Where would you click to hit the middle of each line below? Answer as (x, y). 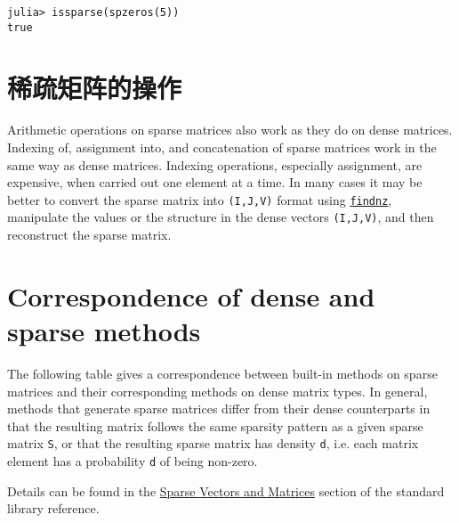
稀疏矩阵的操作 (95, 87)
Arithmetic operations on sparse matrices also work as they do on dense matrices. (230, 130)
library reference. (53, 508)
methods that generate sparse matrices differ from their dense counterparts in (219, 409)
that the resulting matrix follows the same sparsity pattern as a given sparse (215, 425)
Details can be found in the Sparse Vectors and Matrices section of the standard (226, 490)
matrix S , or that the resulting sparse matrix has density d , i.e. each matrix (213, 443)
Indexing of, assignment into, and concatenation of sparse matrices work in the (222, 147)
